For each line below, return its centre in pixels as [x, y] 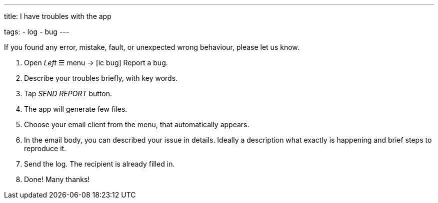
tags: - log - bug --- [37, 32]
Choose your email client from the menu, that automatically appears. [137, 124]
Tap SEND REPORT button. [68, 94]
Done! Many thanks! [57, 179]
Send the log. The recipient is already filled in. [99, 164]
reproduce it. [45, 148]
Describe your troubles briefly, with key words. [101, 78]
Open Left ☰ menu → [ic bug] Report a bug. [96, 63]
